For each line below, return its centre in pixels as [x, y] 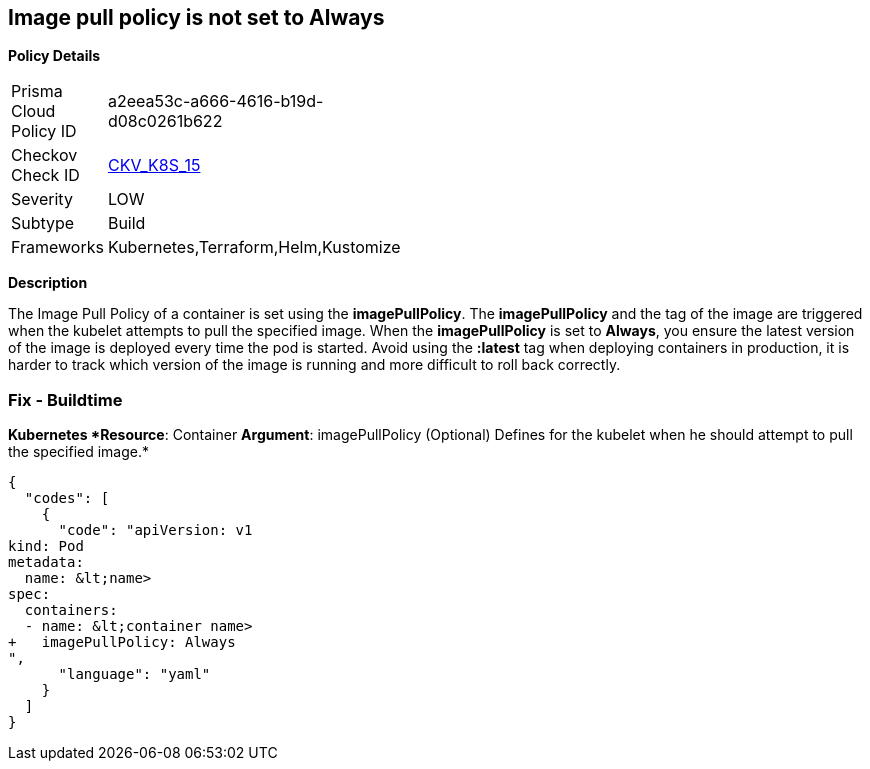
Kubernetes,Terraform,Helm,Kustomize [254, 247]
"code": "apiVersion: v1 [155, 530]
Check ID [45, 175]
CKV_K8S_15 [154, 165]
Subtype [43, 223]
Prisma [37, 91]
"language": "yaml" [134, 674]
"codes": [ [67, 498]
